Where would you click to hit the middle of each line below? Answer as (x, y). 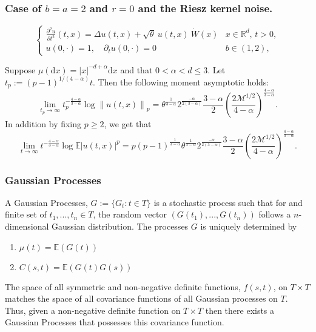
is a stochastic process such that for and (228, 202)
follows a (275, 214)
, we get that (128, 123)
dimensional (27, 226)
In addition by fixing (43, 123)
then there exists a (240, 310)
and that (136, 69)
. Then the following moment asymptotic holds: (181, 81)
